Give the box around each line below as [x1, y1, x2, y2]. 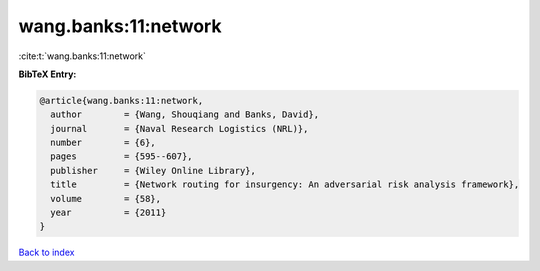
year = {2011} [50, 207, 167, 219]
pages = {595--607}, [50, 151, 194, 162]
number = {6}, [50, 137, 157, 149]
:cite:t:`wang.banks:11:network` [18, 50, 147, 62]
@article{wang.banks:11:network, [39, 95, 204, 106]
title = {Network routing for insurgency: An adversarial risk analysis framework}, [50, 179, 520, 190]
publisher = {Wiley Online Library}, [50, 165, 257, 176]
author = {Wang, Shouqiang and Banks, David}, [50, 109, 320, 120]
